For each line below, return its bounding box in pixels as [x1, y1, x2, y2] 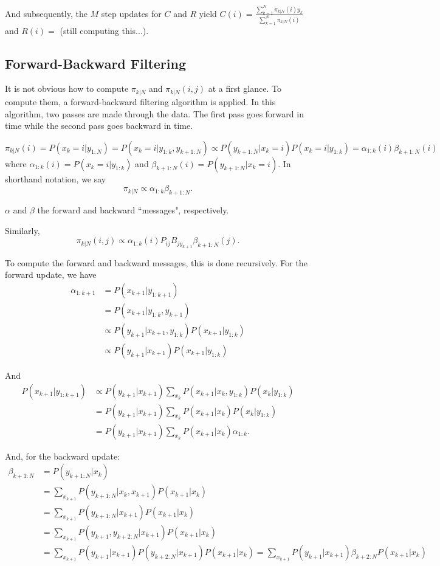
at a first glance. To [208, 82, 281, 95]
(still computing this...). [60, 24, 149, 36]
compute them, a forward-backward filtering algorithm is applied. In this [5, 95, 276, 108]
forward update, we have [5, 268, 97, 281]
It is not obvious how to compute [5, 82, 129, 95]
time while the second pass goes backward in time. [5, 119, 193, 132]
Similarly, [5, 224, 40, 236]
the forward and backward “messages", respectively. [37, 204, 229, 216]
